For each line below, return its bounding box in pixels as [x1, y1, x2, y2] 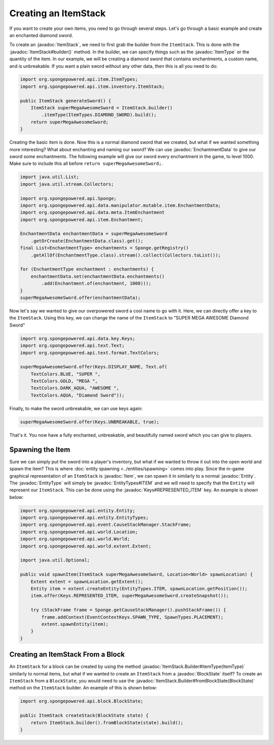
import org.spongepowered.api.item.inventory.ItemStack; [20, 84, 165, 89]
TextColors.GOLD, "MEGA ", [30, 378, 98, 384]
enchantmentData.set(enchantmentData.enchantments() [30, 273, 165, 279]
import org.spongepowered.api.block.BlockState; [20, 698, 144, 704]
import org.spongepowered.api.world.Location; [20, 529, 138, 535]
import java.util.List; [20, 174, 80, 180]
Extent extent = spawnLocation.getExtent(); [30, 579, 144, 584]
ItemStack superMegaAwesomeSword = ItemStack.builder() [30, 105, 173, 111]
